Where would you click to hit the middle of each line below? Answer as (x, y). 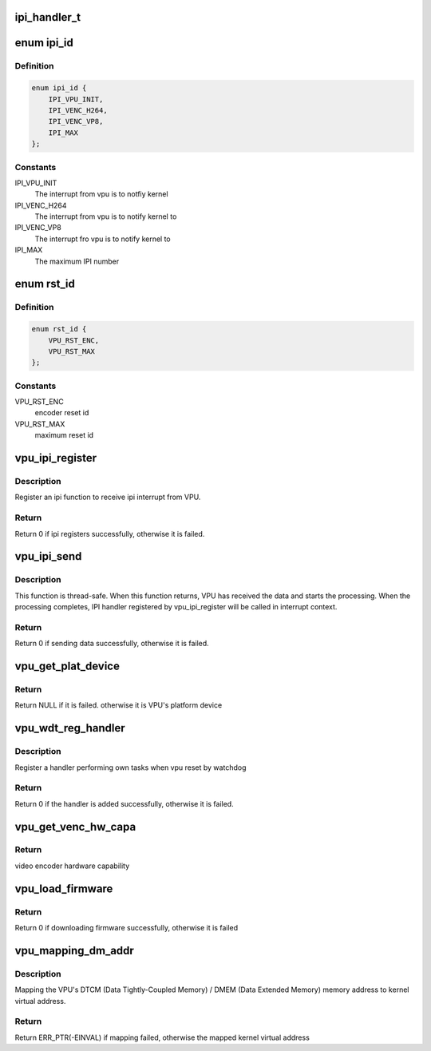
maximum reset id (64, 435)
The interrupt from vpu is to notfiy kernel (101, 194)
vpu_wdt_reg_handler (70, 728)
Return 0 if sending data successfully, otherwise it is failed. (112, 644)
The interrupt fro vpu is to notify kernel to (103, 239)
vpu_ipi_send (48, 556)
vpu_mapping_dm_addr (75, 950)
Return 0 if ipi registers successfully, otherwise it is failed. (110, 533)
